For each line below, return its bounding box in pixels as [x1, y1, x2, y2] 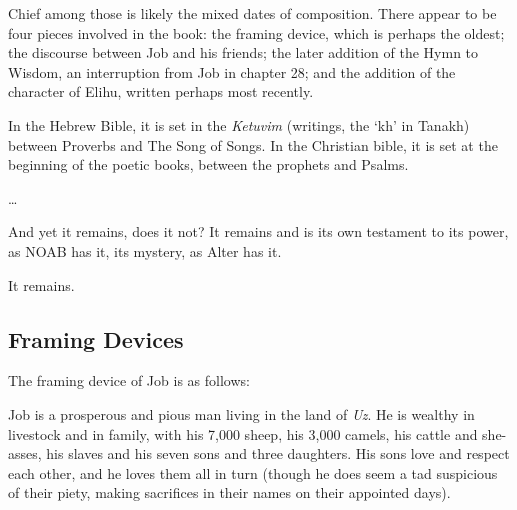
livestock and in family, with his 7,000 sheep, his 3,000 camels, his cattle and [8, 423, 478, 444]
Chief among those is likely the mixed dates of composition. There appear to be [8, 3, 497, 23]
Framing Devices [8, 323, 184, 354]
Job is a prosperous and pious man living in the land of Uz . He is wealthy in [8, 403, 475, 424]
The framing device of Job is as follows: [8, 370, 250, 391]
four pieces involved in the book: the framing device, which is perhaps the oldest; [8, 22, 505, 43]
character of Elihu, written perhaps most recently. [8, 81, 314, 102]
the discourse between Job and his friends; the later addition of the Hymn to [8, 42, 479, 63]
